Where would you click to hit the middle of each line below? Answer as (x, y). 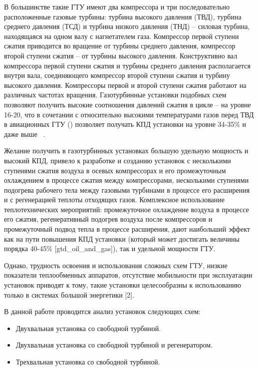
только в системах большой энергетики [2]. (69, 294)
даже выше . (25, 134)
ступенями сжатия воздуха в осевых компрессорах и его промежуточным (115, 170)
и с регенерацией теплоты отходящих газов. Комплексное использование (114, 199)
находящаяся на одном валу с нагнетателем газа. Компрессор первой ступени (122, 36)
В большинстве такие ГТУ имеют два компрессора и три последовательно (117, 6)
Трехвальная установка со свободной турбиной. (88, 362)
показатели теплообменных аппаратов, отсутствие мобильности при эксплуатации (128, 275)
